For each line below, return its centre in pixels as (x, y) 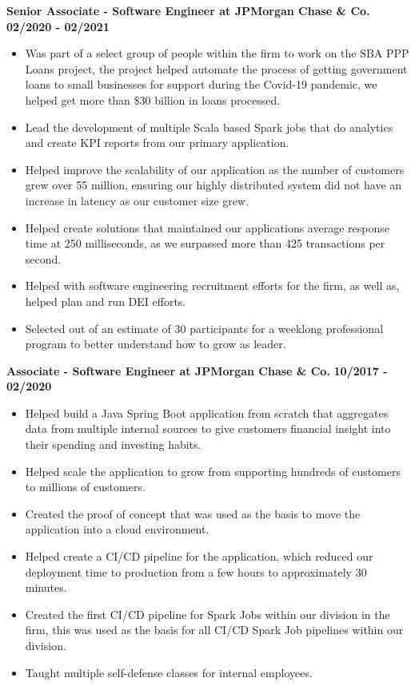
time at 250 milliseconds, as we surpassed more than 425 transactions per (205, 243)
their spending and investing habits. (113, 444)
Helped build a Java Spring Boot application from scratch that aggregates (207, 412)
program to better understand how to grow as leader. (156, 344)
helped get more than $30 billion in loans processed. (153, 99)
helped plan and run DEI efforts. (106, 301)
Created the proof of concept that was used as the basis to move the (193, 513)
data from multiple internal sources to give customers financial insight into (208, 428)
